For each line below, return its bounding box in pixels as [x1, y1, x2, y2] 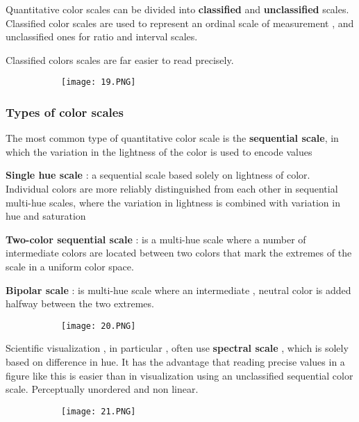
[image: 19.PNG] [61, 77, 136, 88]
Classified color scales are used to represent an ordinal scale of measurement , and [6, 15, 354, 30]
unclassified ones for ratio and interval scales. [6, 29, 198, 44]
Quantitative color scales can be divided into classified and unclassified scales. [6, 2, 349, 16]
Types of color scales [6, 103, 124, 120]
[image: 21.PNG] [61, 406, 136, 416]
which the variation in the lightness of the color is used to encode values [6, 144, 312, 159]
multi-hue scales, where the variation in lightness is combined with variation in [6, 195, 340, 209]
